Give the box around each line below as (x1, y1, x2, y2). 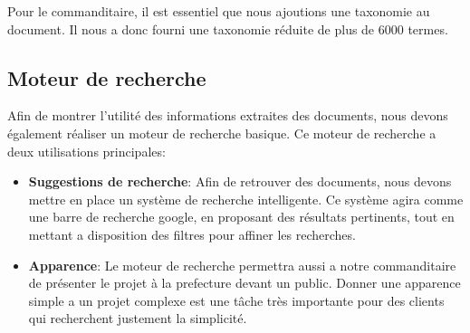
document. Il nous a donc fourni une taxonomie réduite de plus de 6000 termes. (7, 19, 448, 38)
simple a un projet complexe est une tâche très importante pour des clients (28, 290, 445, 309)
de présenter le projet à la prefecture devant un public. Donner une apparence (28, 273, 461, 292)
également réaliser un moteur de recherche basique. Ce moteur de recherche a (7, 123, 436, 142)
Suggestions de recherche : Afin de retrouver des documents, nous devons (28, 172, 452, 191)
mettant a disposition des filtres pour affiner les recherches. (28, 224, 356, 243)
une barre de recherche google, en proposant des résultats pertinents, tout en (28, 207, 455, 226)
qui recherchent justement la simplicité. (28, 309, 247, 328)
